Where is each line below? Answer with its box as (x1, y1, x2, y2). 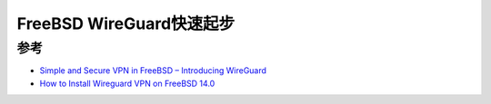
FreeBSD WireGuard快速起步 (16, 14, 235, 33)
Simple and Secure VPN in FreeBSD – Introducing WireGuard (39, 65, 267, 76)
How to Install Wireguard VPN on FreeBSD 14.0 (39, 78, 215, 89)
